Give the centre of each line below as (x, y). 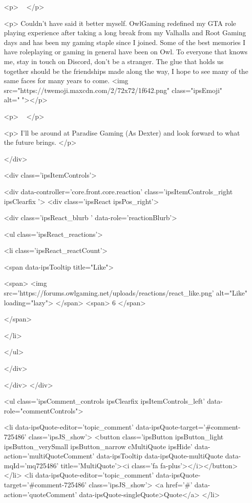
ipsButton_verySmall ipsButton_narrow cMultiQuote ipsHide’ (98, 446)
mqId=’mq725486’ (31, 465)
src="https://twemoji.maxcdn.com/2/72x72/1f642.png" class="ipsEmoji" (113, 90)
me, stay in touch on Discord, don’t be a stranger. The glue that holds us (114, 61)
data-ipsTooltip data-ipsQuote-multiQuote (160, 456)
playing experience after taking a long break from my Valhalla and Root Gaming (125, 33)
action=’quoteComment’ (41, 494)
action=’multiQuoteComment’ (49, 456)
